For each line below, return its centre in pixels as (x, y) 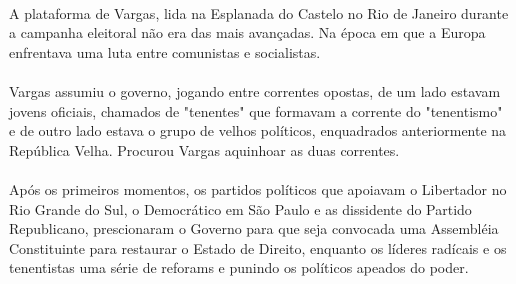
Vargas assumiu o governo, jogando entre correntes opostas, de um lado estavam (255, 90)
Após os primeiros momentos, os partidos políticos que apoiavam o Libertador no (258, 188)
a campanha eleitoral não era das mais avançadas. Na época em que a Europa (247, 32)
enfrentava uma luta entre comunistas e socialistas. (165, 51)
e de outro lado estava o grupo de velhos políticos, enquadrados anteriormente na (258, 130)
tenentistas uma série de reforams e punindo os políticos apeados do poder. (239, 267)
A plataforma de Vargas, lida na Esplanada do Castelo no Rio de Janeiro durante (259, 12)
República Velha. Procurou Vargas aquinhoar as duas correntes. (204, 149)
